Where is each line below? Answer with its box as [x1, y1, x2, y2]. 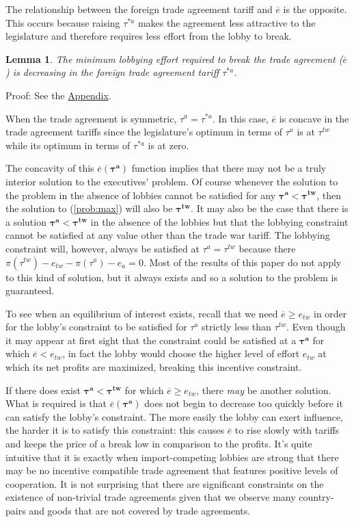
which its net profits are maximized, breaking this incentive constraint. [5, 360, 302, 374]
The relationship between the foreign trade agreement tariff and [5, 2, 273, 16]
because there [239, 241, 296, 255]
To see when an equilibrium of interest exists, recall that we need [5, 306, 278, 320]
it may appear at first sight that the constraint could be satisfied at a [5, 332, 297, 347]
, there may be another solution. [196, 382, 331, 397]
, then [316, 187, 342, 202]
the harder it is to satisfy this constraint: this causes [5, 423, 224, 437]
